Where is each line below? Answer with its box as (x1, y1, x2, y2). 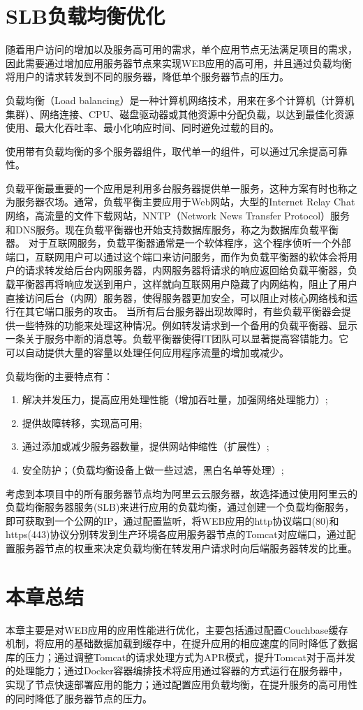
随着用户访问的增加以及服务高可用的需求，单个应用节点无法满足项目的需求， (6, 42, 357, 57)
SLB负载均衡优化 (6, 1, 165, 30)
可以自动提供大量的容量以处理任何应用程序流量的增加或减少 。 (6, 345, 289, 359)
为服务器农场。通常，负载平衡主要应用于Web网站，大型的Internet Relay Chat (6, 194, 355, 209)
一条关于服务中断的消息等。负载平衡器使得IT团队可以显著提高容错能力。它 (6, 331, 349, 346)
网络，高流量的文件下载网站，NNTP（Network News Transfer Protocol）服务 (6, 208, 350, 223)
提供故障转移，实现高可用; (22, 415, 142, 430)
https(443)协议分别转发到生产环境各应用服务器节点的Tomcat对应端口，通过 (6, 527, 346, 542)
